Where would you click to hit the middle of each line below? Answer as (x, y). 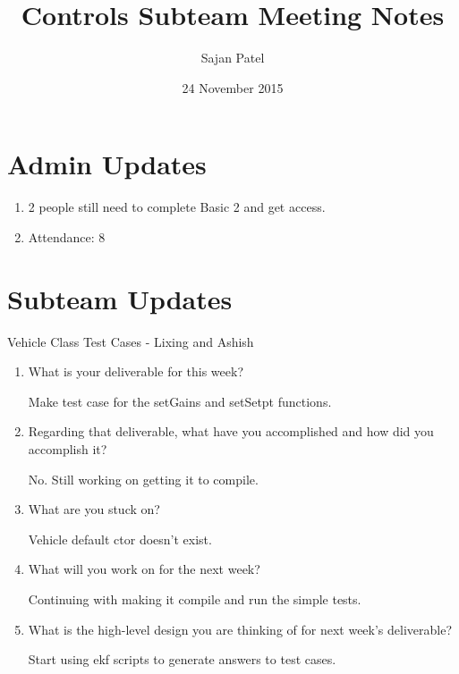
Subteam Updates (120, 298)
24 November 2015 (233, 87)
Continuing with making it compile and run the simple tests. (195, 598)
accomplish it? (68, 448)
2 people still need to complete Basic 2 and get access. (177, 207)
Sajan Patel (233, 58)
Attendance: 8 (67, 236)
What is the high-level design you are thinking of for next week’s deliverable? (240, 629)
